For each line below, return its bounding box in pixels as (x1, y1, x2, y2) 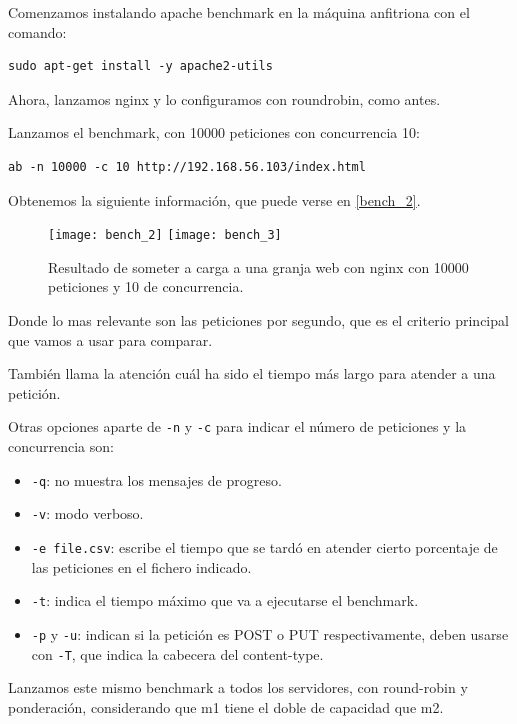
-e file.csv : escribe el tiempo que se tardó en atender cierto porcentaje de (31, 536, 498, 557)
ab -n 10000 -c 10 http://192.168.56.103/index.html (8, 159, 366, 174)
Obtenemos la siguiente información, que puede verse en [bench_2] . (8, 189, 421, 210)
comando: (8, 21, 67, 42)
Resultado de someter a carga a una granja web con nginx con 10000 (48, 256, 469, 277)
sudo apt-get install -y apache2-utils (8, 59, 273, 74)
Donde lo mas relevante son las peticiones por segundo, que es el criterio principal (8, 310, 509, 330)
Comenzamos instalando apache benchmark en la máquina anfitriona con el (8, 2, 470, 22)
